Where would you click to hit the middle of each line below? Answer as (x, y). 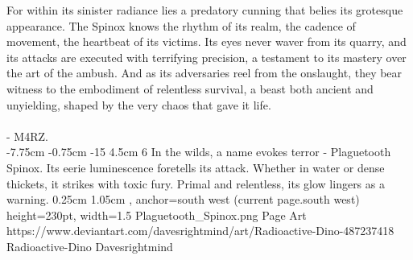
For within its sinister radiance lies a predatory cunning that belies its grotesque (205, 10)
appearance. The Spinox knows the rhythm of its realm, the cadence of (181, 25)
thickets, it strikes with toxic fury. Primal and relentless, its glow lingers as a (196, 183)
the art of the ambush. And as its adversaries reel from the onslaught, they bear (204, 73)
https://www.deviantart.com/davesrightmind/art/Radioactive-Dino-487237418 (200, 231)
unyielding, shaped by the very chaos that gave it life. (139, 104)
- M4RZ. (27, 136)
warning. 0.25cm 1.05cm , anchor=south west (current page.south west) (183, 199)
